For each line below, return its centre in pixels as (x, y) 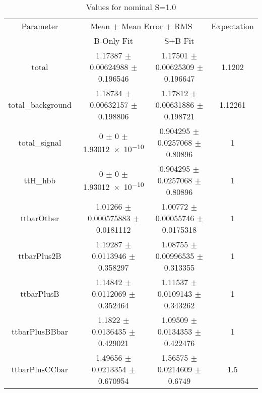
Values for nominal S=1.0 (131, 7)
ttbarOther (40, 218)
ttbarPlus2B (40, 256)
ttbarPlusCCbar (40, 369)
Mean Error (142, 26)
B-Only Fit (113, 41)
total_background (40, 105)
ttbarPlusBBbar (40, 331)
